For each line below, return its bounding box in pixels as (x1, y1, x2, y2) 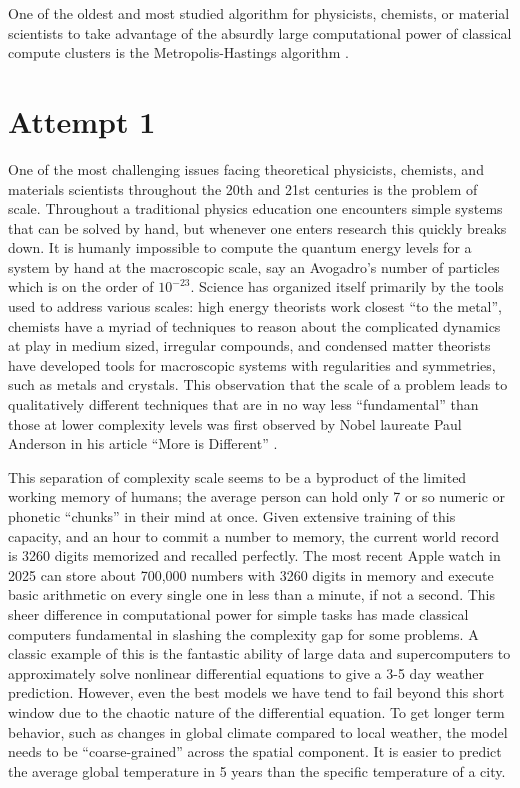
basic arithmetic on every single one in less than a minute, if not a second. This (8, 584, 496, 605)
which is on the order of (8, 276, 154, 297)
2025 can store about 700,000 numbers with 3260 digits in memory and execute (8, 564, 494, 585)
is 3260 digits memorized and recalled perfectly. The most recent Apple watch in (8, 545, 501, 566)
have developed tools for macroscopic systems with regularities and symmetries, (8, 354, 496, 375)
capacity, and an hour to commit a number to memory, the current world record (8, 525, 500, 546)
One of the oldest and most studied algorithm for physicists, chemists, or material (8, 3, 510, 23)
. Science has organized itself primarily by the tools (190, 276, 504, 297)
